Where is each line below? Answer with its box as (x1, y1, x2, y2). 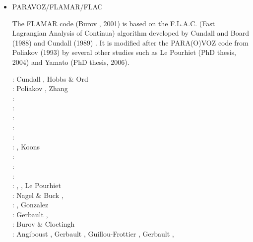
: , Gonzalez (12, 199, 49, 210)
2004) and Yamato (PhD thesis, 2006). (12, 56, 129, 67)
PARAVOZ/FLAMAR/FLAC (12, 1, 103, 11)
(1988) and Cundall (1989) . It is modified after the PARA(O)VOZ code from (12, 37, 249, 48)
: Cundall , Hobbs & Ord (12, 73, 88, 84)
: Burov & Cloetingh (12, 219, 75, 229)
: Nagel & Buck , (12, 190, 63, 200)
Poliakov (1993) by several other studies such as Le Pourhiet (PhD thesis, (12, 47, 236, 57)
